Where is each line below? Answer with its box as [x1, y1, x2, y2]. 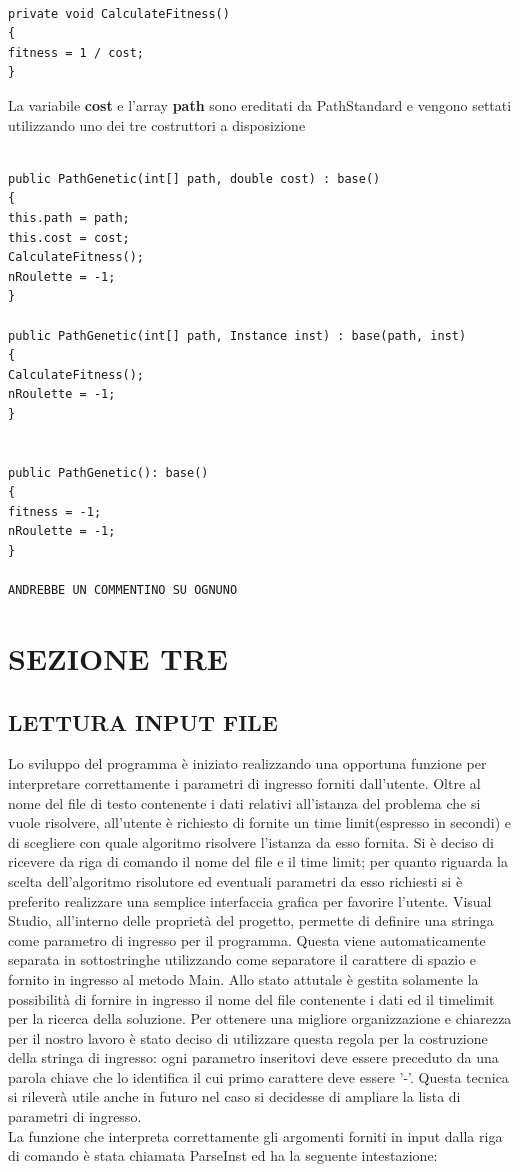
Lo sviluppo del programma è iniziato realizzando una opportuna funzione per [8, 753, 487, 774]
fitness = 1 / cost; [8, 45, 145, 60]
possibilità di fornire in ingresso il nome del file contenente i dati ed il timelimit [8, 988, 495, 1009]
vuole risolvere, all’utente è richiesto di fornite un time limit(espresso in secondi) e [8, 812, 512, 833]
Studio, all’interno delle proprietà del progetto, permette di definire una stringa [8, 910, 494, 931]
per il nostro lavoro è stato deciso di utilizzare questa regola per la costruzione [8, 1027, 488, 1048]
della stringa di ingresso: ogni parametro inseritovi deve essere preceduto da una [8, 1047, 499, 1068]
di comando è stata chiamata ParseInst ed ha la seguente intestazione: [8, 1145, 438, 1166]
